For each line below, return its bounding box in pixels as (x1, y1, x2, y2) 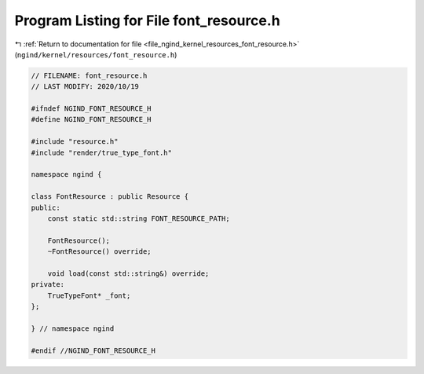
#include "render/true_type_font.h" (31, 148, 173, 157)
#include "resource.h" (31, 137, 119, 146)
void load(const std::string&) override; (47, 269, 210, 278)
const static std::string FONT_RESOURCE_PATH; (47, 214, 231, 223)
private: (31, 280, 65, 289)
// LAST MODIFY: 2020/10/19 (31, 82, 139, 91)
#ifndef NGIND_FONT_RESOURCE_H (31, 104, 152, 113)
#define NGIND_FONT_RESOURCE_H (31, 115, 152, 124)
